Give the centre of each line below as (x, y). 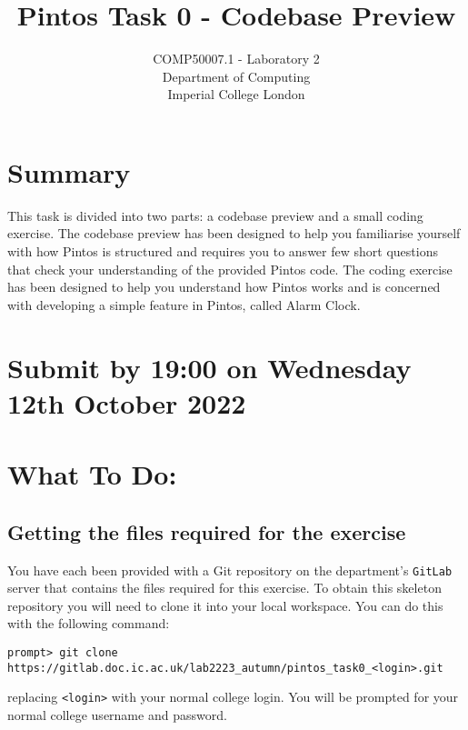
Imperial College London (236, 94)
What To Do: (92, 474)
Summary (69, 171)
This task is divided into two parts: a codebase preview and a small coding (215, 215)
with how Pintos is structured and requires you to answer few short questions (223, 251)
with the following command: (89, 623)
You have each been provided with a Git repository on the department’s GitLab (230, 570)
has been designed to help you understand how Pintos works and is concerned (224, 287)
